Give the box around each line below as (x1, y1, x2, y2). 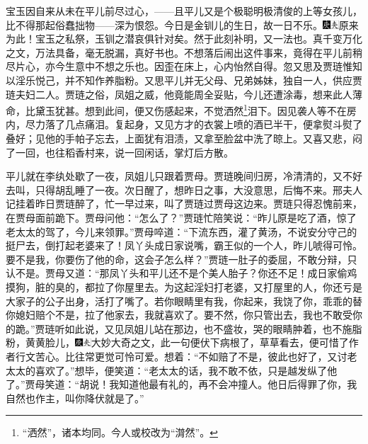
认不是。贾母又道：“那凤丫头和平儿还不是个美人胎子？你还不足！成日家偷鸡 (6, 266, 357, 280)
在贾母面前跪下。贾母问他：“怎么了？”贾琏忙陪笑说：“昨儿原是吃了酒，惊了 (6, 210, 357, 224)
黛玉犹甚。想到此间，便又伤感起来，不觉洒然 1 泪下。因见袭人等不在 (35, 101, 347, 118)
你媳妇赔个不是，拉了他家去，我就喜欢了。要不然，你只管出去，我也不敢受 (6, 307, 352, 322)
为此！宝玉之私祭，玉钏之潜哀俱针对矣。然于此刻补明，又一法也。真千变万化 (6, 31, 362, 46)
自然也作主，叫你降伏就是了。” (6, 390, 144, 405)
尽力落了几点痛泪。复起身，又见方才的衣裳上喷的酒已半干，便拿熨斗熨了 (25, 117, 362, 132)
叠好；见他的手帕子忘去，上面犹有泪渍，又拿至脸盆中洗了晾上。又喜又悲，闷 (6, 131, 362, 145)
